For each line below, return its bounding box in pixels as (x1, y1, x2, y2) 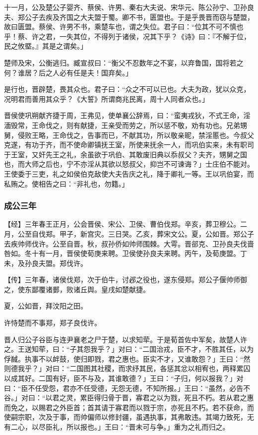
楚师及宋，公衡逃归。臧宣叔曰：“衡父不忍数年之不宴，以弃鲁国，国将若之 (4, 57, 244, 67)
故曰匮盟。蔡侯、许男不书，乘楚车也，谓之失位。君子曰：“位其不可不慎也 (4, 21, 244, 32)
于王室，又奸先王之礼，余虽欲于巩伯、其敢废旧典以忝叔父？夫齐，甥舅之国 (4, 149, 247, 159)
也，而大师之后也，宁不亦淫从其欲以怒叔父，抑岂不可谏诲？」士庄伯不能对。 (4, 159, 254, 169)
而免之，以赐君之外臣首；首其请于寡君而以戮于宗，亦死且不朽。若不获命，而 (4, 402, 254, 412)
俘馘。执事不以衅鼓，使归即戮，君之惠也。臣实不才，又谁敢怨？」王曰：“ (4, 353, 244, 364)
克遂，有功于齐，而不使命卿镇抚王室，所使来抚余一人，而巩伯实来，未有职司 (4, 139, 254, 150)
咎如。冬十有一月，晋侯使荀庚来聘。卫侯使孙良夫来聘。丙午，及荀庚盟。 (4, 248, 240, 258)
